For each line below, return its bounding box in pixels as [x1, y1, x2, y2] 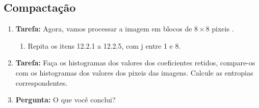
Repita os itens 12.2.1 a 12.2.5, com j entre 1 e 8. [28, 40, 181, 51]
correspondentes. [15, 77, 68, 88]
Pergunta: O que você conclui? [15, 94, 116, 105]
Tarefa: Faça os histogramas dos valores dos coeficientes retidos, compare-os [15, 57, 255, 68]
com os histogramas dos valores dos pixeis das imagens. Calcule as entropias [15, 67, 253, 78]
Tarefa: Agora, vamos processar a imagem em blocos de [15, 23, 192, 34]
